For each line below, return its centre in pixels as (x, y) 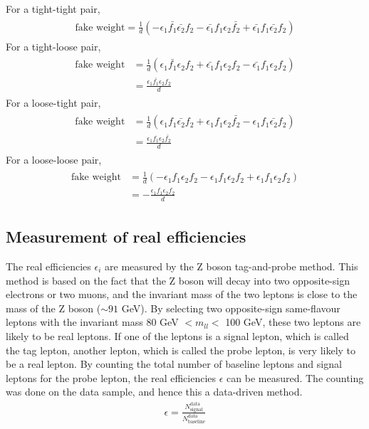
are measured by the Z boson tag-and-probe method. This (232, 266)
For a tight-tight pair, (53, 9)
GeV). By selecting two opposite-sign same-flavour (231, 308)
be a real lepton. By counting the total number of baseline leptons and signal (174, 364)
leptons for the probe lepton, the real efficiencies (111, 377)
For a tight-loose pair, (53, 46)
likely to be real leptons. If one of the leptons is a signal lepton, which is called (177, 336)
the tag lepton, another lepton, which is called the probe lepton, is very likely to (181, 350)
